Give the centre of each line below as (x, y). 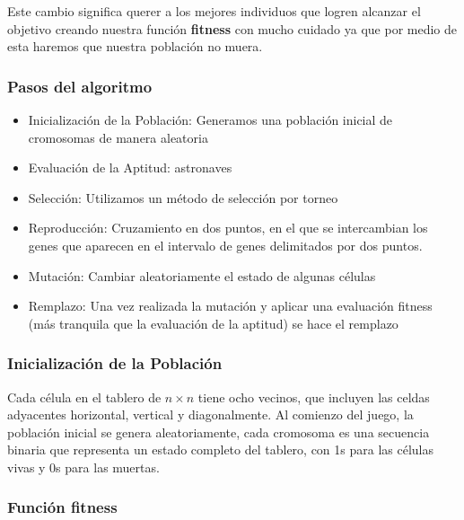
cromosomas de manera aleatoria (118, 137)
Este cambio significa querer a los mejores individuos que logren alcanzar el (214, 11)
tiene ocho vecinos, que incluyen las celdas (314, 397)
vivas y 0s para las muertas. (83, 467)
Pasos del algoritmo (80, 86)
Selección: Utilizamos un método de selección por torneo (183, 197)
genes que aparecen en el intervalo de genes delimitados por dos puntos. (225, 245)
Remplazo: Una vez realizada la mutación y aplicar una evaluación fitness (230, 306)
